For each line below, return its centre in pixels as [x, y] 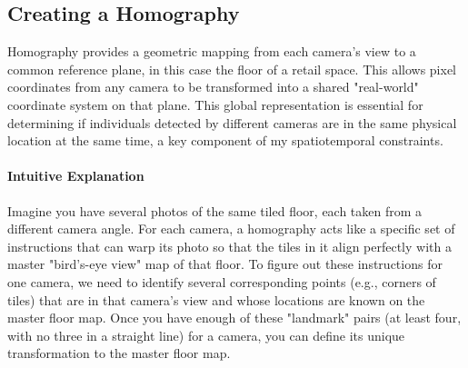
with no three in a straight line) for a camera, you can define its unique [206, 335]
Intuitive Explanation [76, 176]
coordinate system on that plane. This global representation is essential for [215, 104]
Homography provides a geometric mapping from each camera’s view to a [212, 51]
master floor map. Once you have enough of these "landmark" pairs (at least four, [234, 318]
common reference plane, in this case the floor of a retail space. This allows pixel [232, 69]
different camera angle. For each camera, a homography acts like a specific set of [231, 229]
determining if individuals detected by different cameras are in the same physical [232, 122]
